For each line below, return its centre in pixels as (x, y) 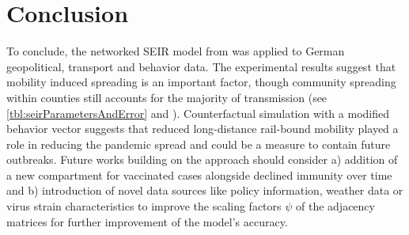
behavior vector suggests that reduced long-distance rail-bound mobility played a (203, 129)
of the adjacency (335, 206)
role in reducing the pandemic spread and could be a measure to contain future (199, 144)
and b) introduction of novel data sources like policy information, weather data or (205, 190)
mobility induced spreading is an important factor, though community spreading (201, 82)
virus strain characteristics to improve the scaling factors (144, 206)
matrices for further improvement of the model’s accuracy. (147, 221)
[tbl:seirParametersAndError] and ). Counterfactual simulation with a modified (198, 113)
